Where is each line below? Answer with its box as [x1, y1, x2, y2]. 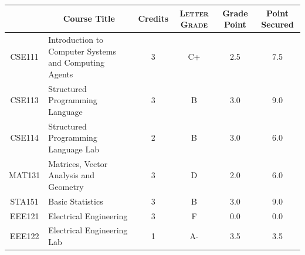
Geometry [48, 180, 84, 192]
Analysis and [48, 169, 95, 181]
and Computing [48, 56, 104, 69]
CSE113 [10, 94, 39, 106]
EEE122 [9, 230, 39, 242]
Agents [48, 67, 73, 80]
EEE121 [9, 209, 39, 222]
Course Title [63, 12, 115, 25]
